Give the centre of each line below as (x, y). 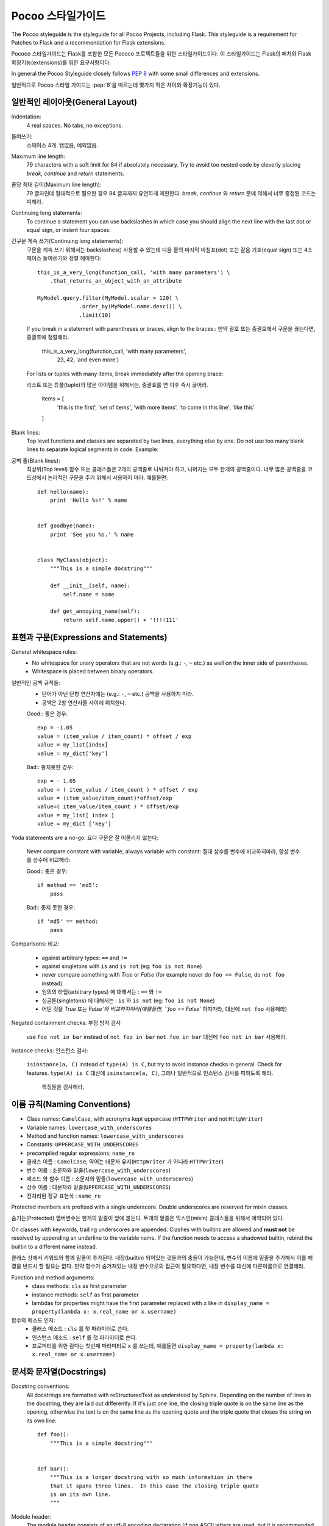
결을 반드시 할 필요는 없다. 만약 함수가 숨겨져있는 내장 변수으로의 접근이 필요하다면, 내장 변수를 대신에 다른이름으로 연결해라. (158, 1266)
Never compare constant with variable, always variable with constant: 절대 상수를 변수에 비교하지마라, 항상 (158, 852)
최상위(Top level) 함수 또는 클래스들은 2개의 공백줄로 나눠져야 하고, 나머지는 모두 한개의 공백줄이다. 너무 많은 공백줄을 (166, 469)
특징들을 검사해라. (63, 1087)
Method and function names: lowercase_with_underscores (105, 1136)
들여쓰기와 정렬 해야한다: (72, 258)
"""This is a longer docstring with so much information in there (151, 1477)
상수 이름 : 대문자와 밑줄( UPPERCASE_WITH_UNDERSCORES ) (98, 1187)
